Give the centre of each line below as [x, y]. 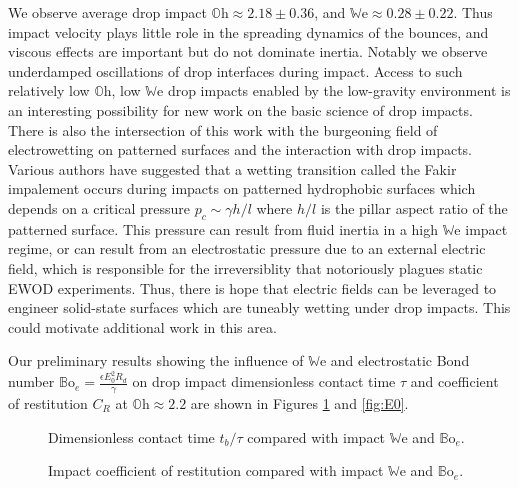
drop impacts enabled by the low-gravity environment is [339, 90]
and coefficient [454, 381]
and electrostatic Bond [400, 360]
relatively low [49, 90]
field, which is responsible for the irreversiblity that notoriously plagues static [245, 267]
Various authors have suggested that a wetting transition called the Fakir [232, 168]
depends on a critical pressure [99, 207]
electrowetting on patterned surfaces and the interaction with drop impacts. [240, 149]
